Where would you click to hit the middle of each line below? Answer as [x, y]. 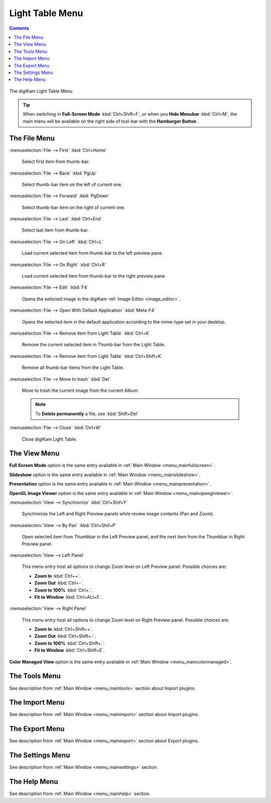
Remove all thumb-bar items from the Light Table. [73, 368]
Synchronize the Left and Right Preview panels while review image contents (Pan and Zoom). [118, 514]
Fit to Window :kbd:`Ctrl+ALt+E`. [68, 597]
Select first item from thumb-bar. [56, 162]
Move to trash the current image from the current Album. [81, 390]
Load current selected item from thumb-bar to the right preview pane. [94, 276]
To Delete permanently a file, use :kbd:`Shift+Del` [87, 414]
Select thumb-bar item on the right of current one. [74, 207]
